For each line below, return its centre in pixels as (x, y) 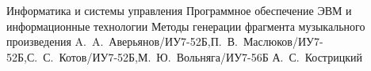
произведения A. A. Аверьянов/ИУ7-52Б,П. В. (122, 41)
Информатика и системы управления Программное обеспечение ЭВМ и (179, 10)
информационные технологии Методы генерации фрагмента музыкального (186, 26)
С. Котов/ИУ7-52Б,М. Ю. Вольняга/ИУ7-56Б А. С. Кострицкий (203, 56)
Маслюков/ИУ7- (283, 41)
